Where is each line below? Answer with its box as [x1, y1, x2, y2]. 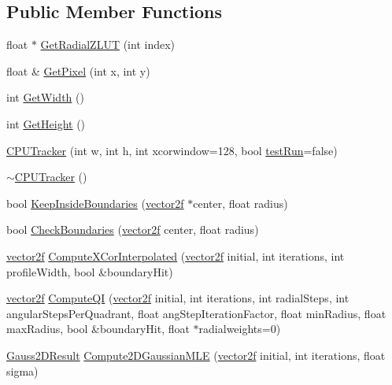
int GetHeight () [6, 115, 86, 131]
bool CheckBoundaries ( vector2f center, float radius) [6, 221, 259, 238]
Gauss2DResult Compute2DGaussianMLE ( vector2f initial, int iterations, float [6, 346, 386, 363]
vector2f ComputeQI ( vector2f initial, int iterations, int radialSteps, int [6, 290, 349, 306]
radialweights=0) [198, 320, 281, 337]
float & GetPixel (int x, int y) [6, 62, 150, 79]
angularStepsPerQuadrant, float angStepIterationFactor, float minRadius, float [6, 305, 386, 321]
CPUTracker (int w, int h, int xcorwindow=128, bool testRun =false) [6, 142, 338, 158]
